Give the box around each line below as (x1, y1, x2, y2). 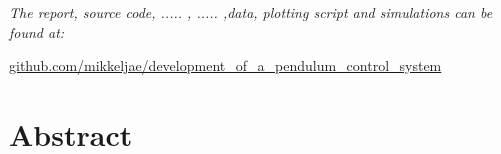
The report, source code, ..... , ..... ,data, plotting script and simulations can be (9, 2, 493, 22)
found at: (9, 21, 65, 42)
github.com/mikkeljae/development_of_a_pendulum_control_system (9, 55, 442, 76)
